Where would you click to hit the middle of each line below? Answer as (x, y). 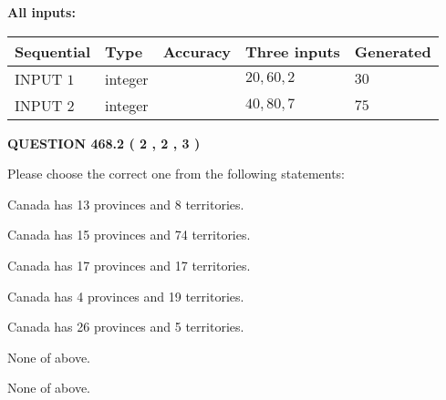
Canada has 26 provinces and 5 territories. (126, 327)
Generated (393, 51)
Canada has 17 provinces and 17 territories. (129, 265)
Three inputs (293, 51)
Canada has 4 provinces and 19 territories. (126, 296)
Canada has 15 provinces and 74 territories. (129, 235)
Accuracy (197, 51)
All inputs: (41, 12)
